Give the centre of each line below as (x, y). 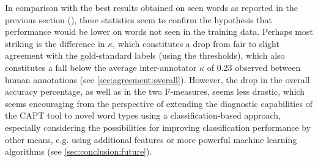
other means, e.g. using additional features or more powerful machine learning (151, 139)
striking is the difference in (55, 43)
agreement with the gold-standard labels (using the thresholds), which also (145, 55)
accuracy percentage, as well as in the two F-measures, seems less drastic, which (155, 91)
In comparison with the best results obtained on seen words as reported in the (152, 7)
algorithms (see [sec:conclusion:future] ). (79, 151)
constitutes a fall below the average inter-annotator (101, 67)
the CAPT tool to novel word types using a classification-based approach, (143, 115)
